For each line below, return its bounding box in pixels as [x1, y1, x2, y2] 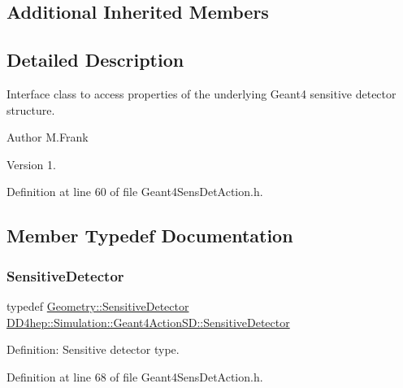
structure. [6, 101, 55, 118]
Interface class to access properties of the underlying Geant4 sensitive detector [6, 85, 396, 102]
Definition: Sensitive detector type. [6, 341, 180, 358]
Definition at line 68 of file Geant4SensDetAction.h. [6, 368, 263, 385]
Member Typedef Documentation [6, 223, 293, 248]
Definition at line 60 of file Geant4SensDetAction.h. [6, 183, 263, 200]
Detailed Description [6, 47, 184, 72]
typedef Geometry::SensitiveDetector [6, 297, 189, 314]
